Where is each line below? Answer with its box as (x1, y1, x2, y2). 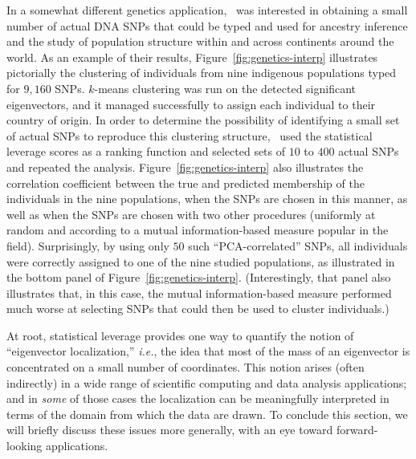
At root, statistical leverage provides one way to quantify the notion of (6, 327, 354, 343)
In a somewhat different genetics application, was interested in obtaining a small (6, 2, 408, 18)
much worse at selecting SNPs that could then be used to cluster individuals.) (6, 300, 389, 317)
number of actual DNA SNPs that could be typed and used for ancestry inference (6, 17, 408, 34)
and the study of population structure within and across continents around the (6, 33, 394, 50)
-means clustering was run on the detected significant (94, 79, 357, 96)
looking (6, 437, 43, 454)
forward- (336, 421, 378, 438)
